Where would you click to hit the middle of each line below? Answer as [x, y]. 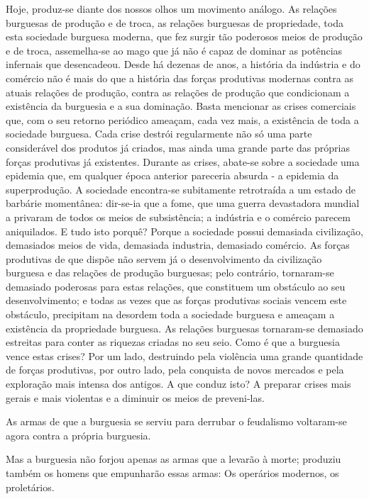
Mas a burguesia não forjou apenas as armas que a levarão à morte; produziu [174, 459]
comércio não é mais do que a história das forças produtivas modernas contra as [180, 78]
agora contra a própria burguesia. [78, 435]
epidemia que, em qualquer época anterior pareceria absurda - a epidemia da [172, 175]
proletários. [30, 487]
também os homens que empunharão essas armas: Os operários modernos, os [172, 473]
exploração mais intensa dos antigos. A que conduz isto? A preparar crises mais [178, 384]
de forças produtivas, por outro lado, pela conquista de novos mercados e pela [175, 370]
